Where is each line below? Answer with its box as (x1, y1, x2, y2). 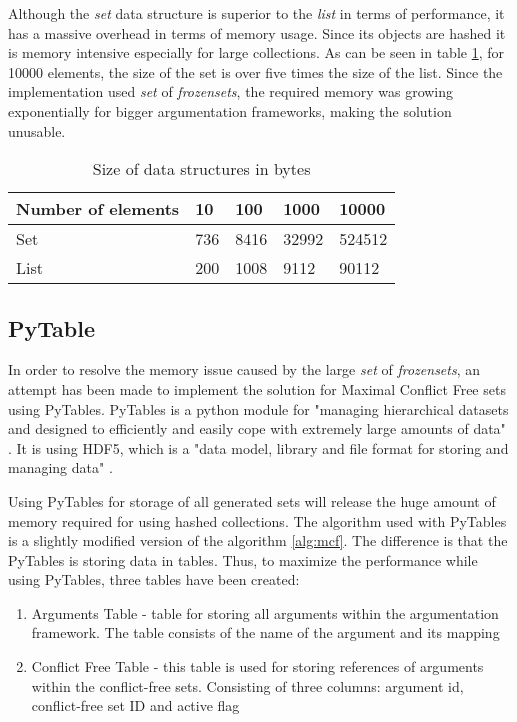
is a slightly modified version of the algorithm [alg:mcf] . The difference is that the (8, 530, 508, 551)
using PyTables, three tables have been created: (8, 569, 300, 590)
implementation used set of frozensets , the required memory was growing (8, 81, 454, 102)
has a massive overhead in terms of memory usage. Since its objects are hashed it (8, 22, 506, 43)
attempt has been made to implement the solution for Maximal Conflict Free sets (8, 378, 506, 399)
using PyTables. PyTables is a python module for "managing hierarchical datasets (8, 398, 509, 419)
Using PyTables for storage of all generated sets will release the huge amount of (8, 490, 496, 511)
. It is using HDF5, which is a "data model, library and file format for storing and (8, 437, 509, 458)
